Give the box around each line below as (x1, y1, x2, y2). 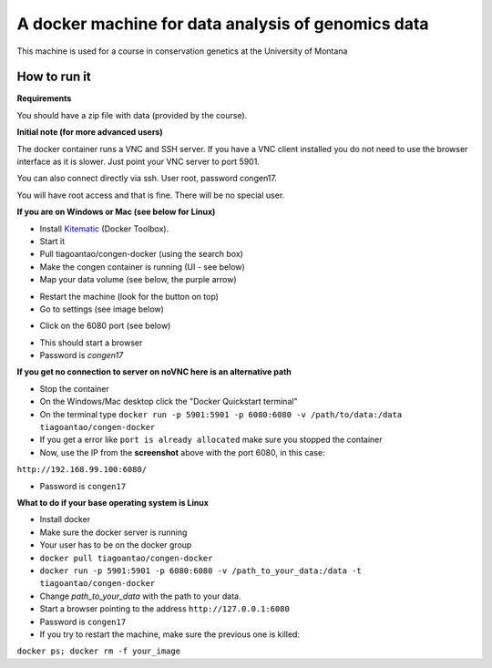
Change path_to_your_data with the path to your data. (39, 591, 241, 601)
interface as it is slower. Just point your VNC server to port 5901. (16, 156, 260, 168)
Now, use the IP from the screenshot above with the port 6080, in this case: (39, 447, 325, 457)
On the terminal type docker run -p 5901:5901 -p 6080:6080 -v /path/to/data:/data (39, 408, 403, 419)
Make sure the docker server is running (39, 527, 188, 538)
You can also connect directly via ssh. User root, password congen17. (16, 173, 278, 184)
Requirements (16, 93, 72, 104)
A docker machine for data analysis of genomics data (16, 14, 429, 34)
